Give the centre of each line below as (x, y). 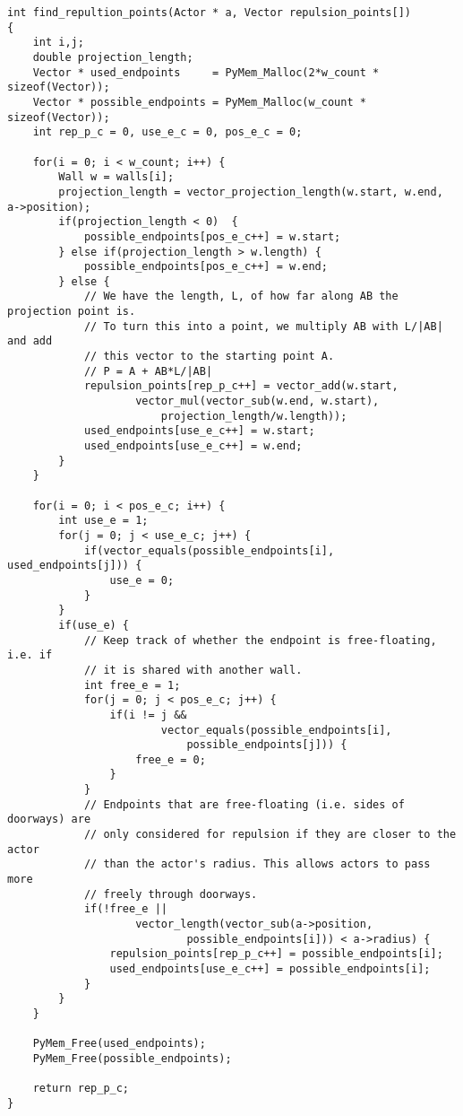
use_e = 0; (142, 580)
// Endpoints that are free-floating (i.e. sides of (244, 804)
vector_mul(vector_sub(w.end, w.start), (257, 401)
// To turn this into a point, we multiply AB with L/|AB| (263, 326)
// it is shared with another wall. (193, 670)
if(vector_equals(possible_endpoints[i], (209, 550)
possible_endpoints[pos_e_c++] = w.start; (212, 236)
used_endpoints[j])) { (75, 566)
